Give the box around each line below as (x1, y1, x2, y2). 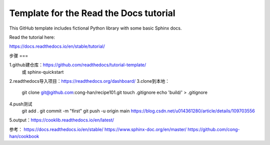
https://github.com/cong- (187, 126, 240, 132)
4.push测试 (9, 101, 32, 107)
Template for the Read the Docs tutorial (9, 8, 175, 19)
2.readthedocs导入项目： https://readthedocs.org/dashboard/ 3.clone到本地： (9, 78, 170, 84)
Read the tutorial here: (9, 34, 55, 40)
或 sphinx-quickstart (21, 69, 64, 75)
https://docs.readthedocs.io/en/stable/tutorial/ (9, 43, 105, 50)
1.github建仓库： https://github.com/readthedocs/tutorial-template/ (9, 62, 146, 68)
